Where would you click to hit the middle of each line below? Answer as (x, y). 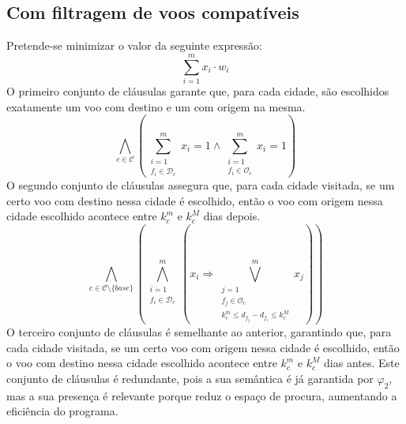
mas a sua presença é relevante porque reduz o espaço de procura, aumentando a (202, 395)
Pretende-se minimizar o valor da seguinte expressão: (134, 45)
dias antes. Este (362, 363)
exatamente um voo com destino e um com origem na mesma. (156, 106)
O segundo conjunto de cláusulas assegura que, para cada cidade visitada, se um (201, 184)
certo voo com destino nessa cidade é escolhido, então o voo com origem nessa (195, 200)
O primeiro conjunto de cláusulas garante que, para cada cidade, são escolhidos (198, 90)
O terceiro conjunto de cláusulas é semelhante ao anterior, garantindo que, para (199, 332)
